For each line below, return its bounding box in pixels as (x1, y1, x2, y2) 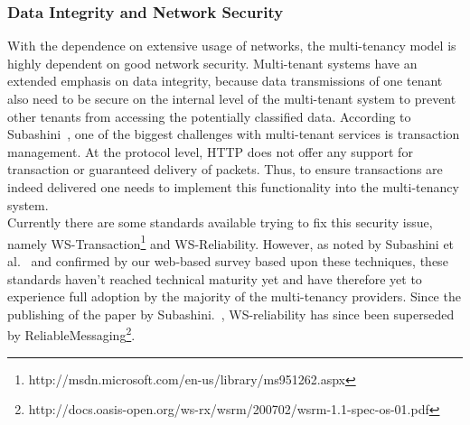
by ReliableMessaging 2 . (7, 323, 136, 345)
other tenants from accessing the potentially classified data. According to (7, 106, 411, 125)
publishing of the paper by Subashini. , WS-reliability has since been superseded (7, 304, 455, 323)
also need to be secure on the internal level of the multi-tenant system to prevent (7, 89, 456, 107)
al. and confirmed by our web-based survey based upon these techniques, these (7, 252, 448, 270)
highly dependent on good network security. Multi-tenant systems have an (7, 53, 418, 72)
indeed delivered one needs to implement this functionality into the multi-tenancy (7, 177, 459, 196)
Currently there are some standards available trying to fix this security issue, (7, 213, 433, 232)
